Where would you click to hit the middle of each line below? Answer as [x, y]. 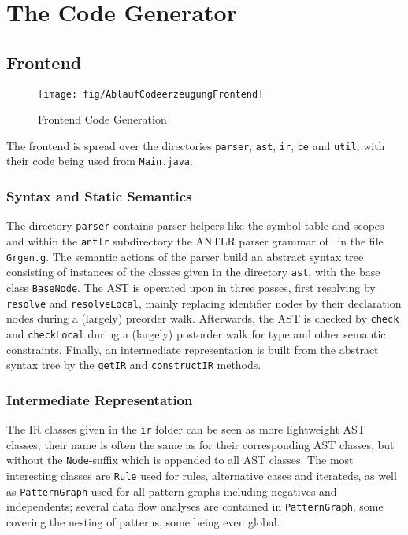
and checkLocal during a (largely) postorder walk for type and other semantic [196, 333]
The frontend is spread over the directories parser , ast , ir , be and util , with [196, 145]
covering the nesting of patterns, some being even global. [143, 521]
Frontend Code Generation [102, 119]
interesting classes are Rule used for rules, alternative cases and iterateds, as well [202, 475]
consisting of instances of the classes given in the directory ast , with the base [193, 272]
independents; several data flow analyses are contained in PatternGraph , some [195, 506]
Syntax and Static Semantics [99, 196]
